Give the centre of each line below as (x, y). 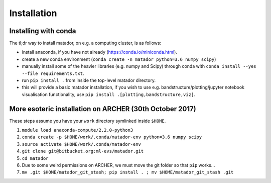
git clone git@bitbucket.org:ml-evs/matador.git (83, 151)
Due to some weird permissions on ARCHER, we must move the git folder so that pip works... (118, 165)
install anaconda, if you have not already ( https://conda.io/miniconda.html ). (100, 52)
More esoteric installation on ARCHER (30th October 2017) (103, 109)
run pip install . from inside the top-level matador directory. (89, 80)
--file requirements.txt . (53, 73)
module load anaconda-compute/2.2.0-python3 (78, 130)
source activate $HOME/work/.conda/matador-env (82, 144)
